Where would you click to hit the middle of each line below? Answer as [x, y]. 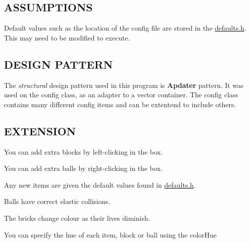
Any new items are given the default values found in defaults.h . [100, 184]
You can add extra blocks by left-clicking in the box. [83, 151]
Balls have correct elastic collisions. [57, 201]
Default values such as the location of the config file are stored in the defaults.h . [125, 28]
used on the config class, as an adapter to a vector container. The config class [121, 95]
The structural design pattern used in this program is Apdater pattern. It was [124, 85]
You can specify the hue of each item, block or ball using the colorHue [110, 234]
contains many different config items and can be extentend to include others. [120, 104]
